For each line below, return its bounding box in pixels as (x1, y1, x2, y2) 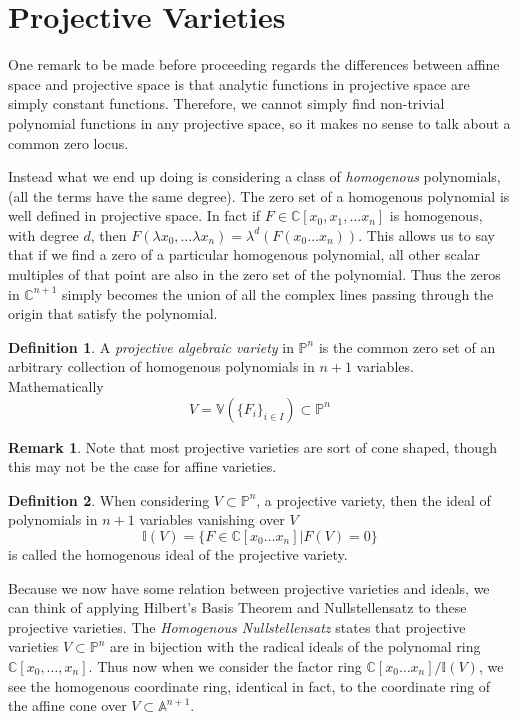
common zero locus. (8, 132, 129, 153)
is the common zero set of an (318, 336, 496, 357)
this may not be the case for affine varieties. (8, 456, 277, 477)
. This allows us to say (358, 224, 495, 245)
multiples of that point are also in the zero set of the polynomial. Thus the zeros (8, 264, 501, 285)
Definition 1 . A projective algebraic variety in (8, 336, 294, 357)
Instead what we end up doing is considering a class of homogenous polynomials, (8, 166, 501, 187)
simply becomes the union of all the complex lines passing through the (61, 283, 494, 304)
